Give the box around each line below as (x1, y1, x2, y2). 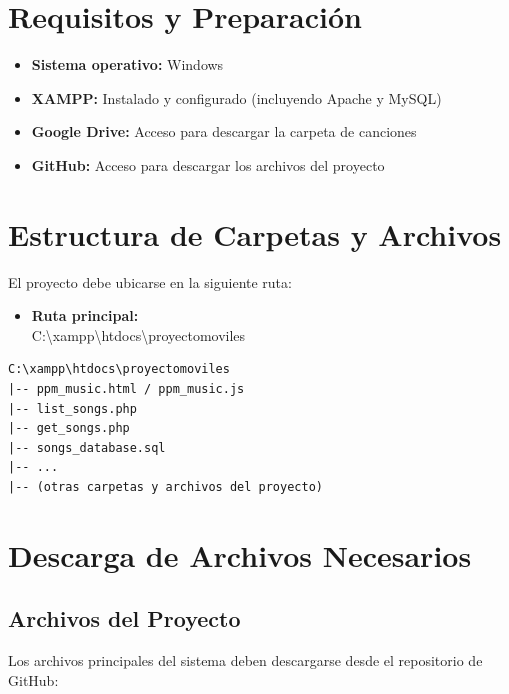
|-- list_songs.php (8, 401, 137, 416)
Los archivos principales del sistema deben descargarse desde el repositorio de (8, 650, 483, 671)
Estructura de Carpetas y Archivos (8, 213, 502, 254)
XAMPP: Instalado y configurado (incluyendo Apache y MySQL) (31, 87, 442, 108)
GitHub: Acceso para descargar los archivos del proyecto (31, 154, 385, 175)
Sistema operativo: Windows (31, 54, 224, 75)
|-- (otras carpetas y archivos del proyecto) (8, 479, 323, 494)
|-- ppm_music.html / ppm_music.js (8, 382, 245, 396)
